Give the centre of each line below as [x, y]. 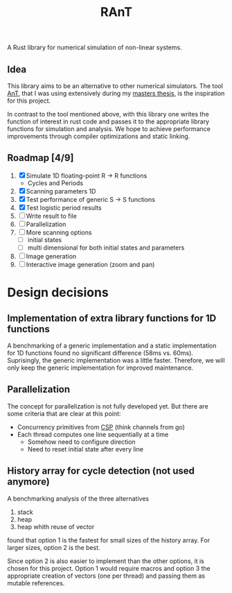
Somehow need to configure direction [82, 442]
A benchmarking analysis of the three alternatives [78, 498]
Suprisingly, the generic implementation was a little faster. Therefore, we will [116, 360]
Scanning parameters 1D [61, 191]
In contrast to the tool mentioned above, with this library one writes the [108, 114]
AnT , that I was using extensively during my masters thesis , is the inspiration [116, 93]
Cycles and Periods [55, 183]
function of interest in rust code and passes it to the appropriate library [108, 121]
